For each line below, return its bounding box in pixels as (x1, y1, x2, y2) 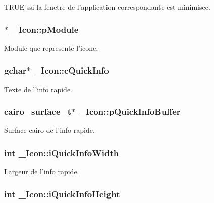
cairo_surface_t (4, 105, 72, 118)
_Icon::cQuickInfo (34, 64, 109, 77)
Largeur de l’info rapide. (4, 166, 79, 177)
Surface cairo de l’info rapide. (4, 125, 95, 136)
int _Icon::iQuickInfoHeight (4, 187, 120, 200)
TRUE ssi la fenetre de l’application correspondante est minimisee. (4, 2, 210, 12)
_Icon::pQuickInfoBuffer (78, 105, 181, 118)
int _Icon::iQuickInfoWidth (4, 146, 119, 159)
